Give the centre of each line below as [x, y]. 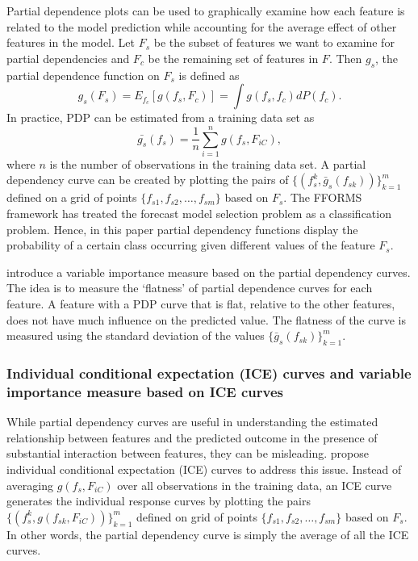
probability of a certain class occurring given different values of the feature [191, 245]
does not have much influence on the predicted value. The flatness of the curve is [207, 319]
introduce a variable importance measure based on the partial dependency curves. [209, 272]
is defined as [209, 75]
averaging [30, 485]
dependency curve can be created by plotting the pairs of [148, 180]
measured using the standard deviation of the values [136, 335]
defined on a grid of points [72, 197]
